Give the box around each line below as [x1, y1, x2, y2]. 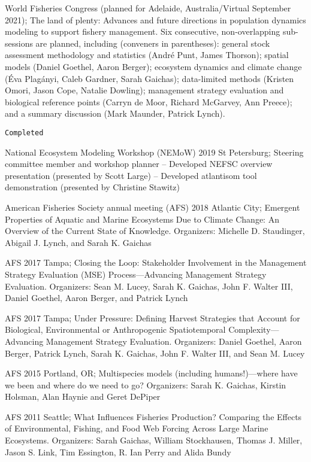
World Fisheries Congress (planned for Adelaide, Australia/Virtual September [5, 2, 291, 14]
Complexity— [228, 323, 279, 336]
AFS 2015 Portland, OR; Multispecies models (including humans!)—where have [5, 367, 298, 379]
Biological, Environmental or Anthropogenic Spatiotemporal [5, 323, 226, 336]
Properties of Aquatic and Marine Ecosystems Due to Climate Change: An [5, 212, 279, 225]
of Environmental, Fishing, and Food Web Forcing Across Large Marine [5, 422, 268, 434]
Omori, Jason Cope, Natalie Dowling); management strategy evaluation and [5, 84, 284, 96]
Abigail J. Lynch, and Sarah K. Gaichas [5, 236, 152, 248]
